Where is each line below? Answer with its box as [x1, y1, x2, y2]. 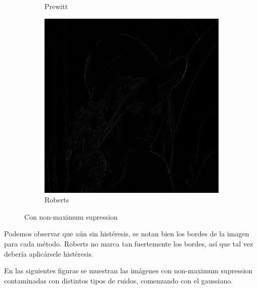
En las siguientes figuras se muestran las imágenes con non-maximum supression [4, 265, 253, 276]
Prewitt [45, 1, 68, 11]
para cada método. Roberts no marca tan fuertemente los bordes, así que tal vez [4, 238, 253, 249]
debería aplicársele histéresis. [4, 248, 94, 259]
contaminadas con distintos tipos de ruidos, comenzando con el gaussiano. [4, 275, 233, 285]
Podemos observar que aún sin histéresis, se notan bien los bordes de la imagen [4, 228, 249, 239]
